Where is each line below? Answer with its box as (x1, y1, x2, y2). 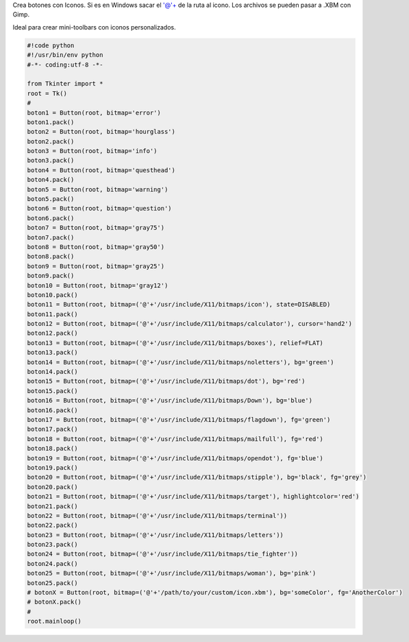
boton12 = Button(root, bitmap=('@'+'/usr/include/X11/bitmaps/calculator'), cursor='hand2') (27, 320, 353, 328)
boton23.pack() (27, 540, 78, 549)
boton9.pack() (27, 272, 75, 280)
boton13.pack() (27, 348, 78, 357)
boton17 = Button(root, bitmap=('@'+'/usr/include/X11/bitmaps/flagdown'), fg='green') (27, 416, 331, 423)
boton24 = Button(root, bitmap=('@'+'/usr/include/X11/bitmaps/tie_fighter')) (27, 550, 298, 558)
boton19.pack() (27, 464, 78, 471)
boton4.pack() (27, 176, 75, 184)
